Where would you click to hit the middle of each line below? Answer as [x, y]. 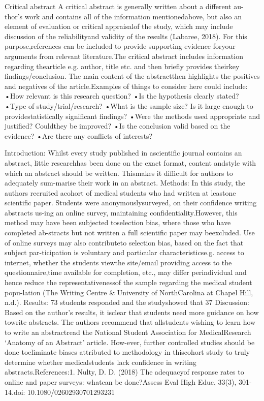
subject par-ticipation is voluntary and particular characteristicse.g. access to [124, 252]
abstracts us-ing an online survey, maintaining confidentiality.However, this [121, 212]
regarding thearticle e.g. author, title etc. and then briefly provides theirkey [122, 66]
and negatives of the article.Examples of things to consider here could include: [126, 86]
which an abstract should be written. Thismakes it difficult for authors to [119, 173]
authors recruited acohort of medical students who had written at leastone [120, 192]
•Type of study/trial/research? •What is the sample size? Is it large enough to [129, 105]
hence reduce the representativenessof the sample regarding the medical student [128, 282]
